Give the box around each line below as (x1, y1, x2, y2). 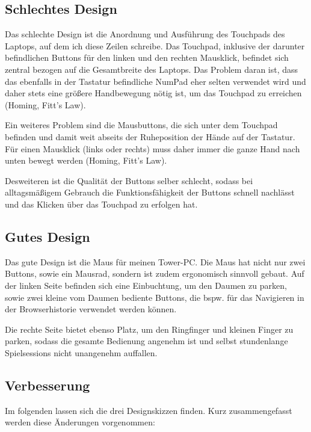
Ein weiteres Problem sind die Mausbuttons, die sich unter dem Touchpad (5, 119, 278, 131)
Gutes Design (5, 227, 90, 245)
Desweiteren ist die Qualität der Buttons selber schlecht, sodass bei (5, 174, 253, 187)
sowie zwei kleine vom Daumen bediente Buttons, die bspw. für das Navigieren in (5, 291, 304, 303)
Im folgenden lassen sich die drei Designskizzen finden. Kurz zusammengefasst (5, 404, 292, 416)
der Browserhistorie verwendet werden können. (5, 303, 177, 315)
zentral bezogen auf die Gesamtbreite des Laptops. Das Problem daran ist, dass (5, 63, 298, 75)
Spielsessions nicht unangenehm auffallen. (5, 346, 158, 359)
